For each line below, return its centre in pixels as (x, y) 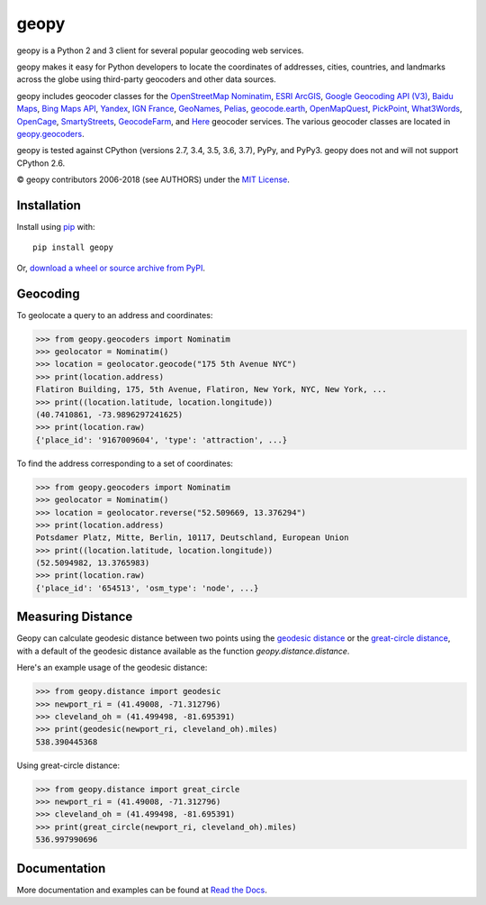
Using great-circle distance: (68, 765)
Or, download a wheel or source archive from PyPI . (111, 268)
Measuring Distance (75, 617)
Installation (49, 205)
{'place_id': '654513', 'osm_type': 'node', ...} (147, 588)
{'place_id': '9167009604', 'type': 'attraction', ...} (162, 440)
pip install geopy (73, 247)
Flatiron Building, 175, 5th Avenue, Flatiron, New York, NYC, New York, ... (211, 389)
